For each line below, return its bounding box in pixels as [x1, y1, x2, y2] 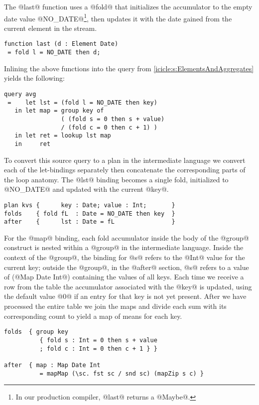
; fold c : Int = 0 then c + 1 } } [39, 345, 157, 352]
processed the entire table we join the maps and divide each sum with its [4, 301, 227, 311]
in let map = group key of [14, 107, 104, 115]
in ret [14, 140, 51, 147]
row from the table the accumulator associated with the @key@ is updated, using [4, 281, 252, 291]
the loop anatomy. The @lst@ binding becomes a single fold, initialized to [4, 174, 229, 184]
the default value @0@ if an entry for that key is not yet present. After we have [4, 291, 247, 301]
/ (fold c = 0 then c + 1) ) [61, 124, 157, 131]
